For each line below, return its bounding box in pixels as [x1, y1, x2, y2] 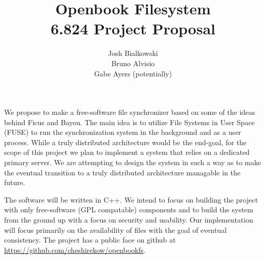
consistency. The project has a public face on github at [4, 234, 176, 245]
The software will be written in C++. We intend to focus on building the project [4, 194, 258, 205]
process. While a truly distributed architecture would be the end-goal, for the [4, 136, 247, 147]
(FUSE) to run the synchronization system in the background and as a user [4, 127, 241, 137]
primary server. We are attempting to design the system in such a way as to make [4, 157, 261, 168]
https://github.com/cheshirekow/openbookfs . [4, 244, 146, 255]
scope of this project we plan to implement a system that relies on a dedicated [4, 147, 250, 157]
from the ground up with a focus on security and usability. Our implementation [4, 214, 253, 225]
